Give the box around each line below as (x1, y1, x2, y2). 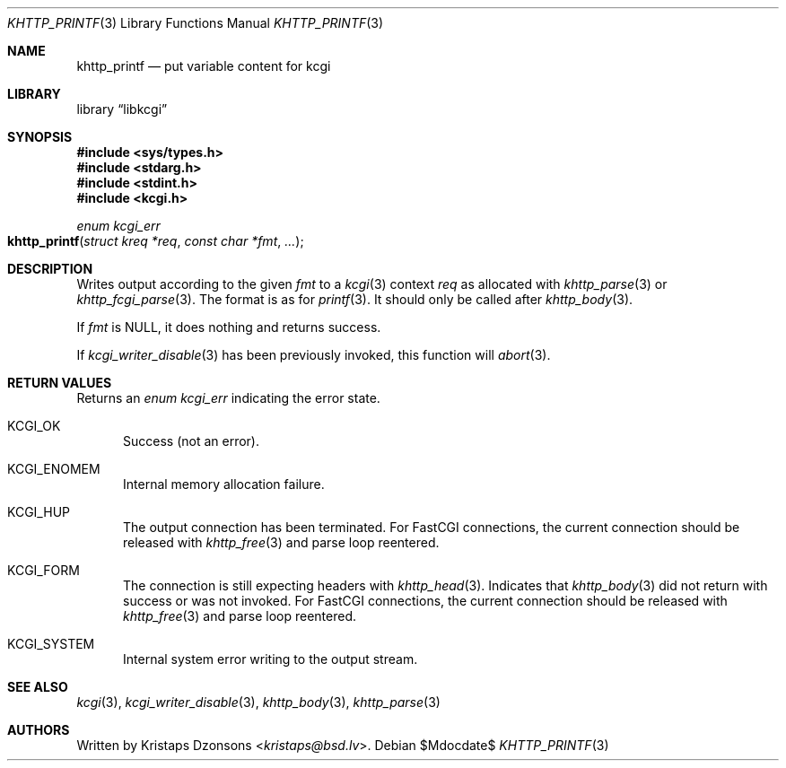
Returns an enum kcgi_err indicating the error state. (76, 390, 380, 406)
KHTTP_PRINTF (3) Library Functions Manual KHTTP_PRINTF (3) (7, 15, 384, 31)
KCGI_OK (7, 418, 61, 433)
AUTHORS (7, 722, 70, 737)
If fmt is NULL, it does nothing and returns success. (76, 319, 381, 335)
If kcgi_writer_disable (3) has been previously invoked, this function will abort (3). (76, 347, 551, 362)
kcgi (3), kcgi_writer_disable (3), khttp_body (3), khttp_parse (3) (76, 694, 441, 710)
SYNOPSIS (7, 129, 73, 144)
